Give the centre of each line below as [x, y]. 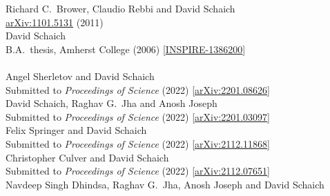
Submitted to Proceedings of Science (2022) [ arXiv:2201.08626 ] [138, 89]
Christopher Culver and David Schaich [87, 157]
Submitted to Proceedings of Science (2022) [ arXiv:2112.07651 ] [138, 171]
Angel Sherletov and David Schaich [80, 76]
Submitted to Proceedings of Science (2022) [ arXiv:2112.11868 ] [138, 143]
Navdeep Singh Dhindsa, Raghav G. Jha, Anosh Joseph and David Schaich [165, 184]
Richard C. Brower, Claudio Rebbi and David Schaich [120, 8]
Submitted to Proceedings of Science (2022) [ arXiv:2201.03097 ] [138, 116]
